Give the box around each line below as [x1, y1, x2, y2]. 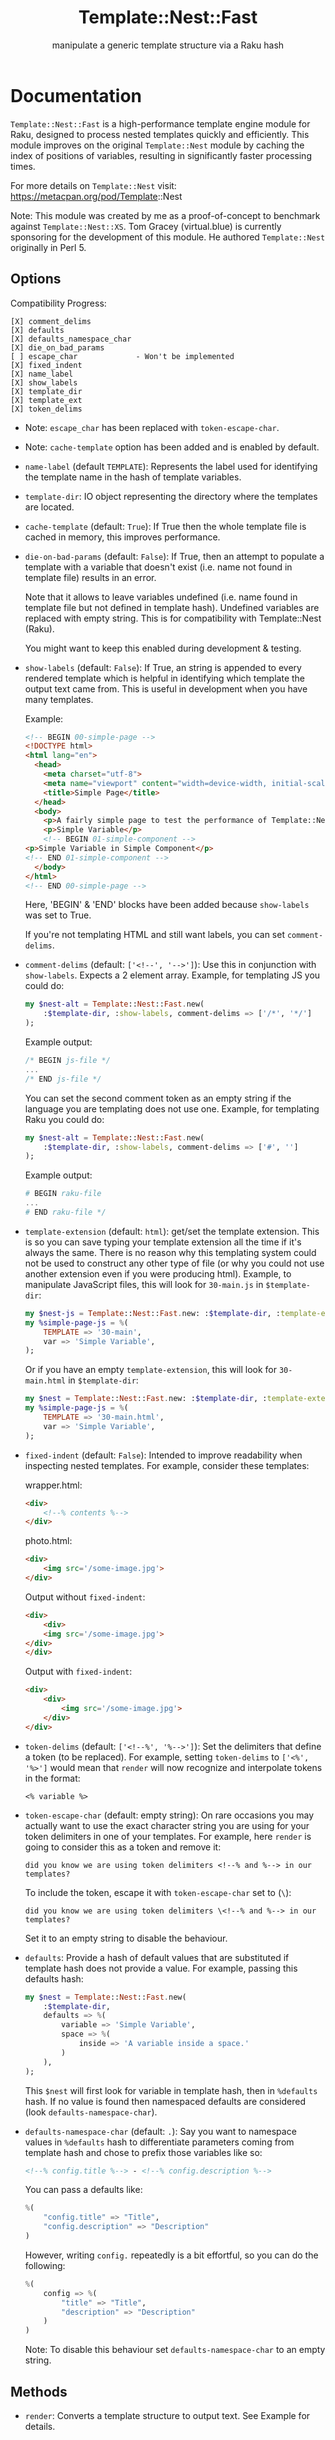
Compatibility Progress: [10, 297, 107, 309]
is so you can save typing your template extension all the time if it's [24, 1236, 302, 1248]
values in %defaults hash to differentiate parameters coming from [24, 2136, 295, 2148]
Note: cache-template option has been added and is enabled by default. [24, 441, 320, 453]
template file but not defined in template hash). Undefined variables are [24, 601, 320, 613]
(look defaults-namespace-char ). [24, 2106, 158, 2118]
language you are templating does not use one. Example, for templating [24, 1102, 320, 1115]
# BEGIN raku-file [24, 1189, 102, 1199]
